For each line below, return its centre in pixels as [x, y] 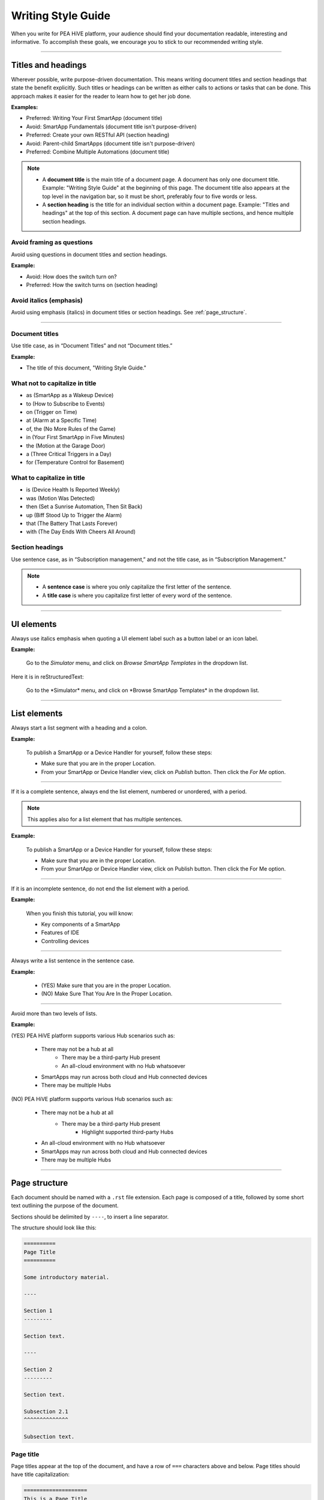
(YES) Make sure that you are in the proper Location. [106, 985]
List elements [37, 714]
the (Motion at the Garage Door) [66, 445]
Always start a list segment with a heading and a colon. [79, 728]
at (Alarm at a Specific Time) [61, 421]
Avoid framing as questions [52, 242]
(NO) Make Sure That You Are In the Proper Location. [107, 994]
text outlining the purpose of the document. [65, 1205]
